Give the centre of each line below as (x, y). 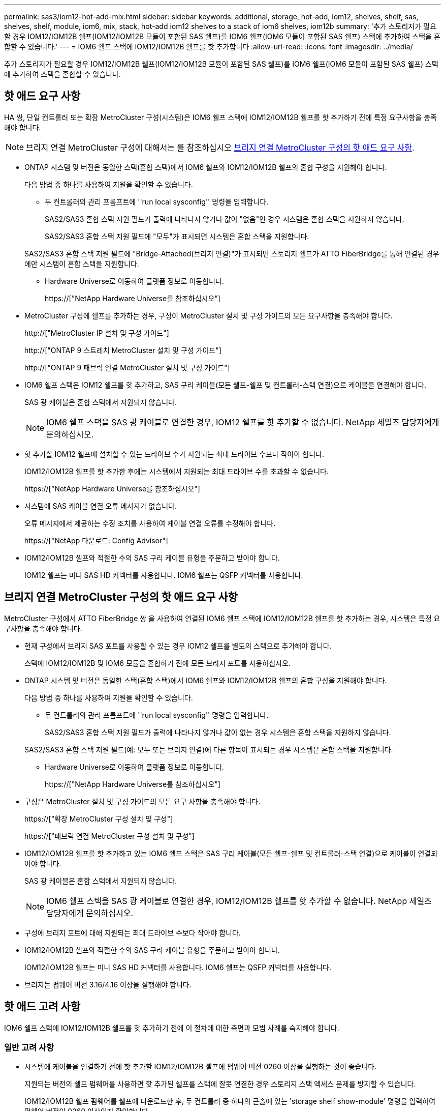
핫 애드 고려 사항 (42, 1007)
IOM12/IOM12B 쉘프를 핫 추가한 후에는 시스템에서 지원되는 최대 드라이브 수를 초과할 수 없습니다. (177, 471)
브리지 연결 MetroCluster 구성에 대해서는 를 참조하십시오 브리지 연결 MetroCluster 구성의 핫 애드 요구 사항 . (220, 147)
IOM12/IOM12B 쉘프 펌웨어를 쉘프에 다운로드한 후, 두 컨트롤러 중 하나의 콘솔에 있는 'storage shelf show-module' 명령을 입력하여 (230, 1101)
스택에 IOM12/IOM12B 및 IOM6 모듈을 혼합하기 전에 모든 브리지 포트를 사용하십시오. (157, 663)
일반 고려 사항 (29, 1047)
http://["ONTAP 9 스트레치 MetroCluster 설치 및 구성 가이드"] (123, 350)
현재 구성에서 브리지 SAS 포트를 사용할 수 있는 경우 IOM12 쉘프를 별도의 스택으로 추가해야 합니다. (178, 646)
